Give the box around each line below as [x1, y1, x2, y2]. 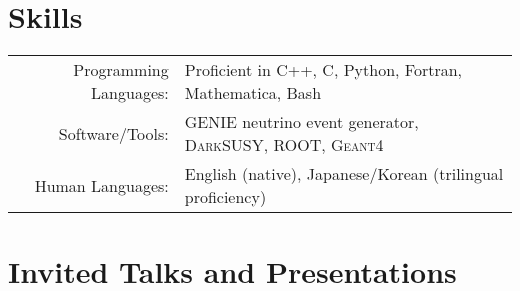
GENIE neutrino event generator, [184, 110, 419, 134]
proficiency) [184, 185, 267, 209]
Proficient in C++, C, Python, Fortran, [184, 58, 463, 82]
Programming [73, 58, 169, 82]
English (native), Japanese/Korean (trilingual [184, 162, 504, 186]
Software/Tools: [58, 121, 169, 145]
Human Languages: [34, 173, 169, 197]
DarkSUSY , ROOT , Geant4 [184, 133, 384, 157]
